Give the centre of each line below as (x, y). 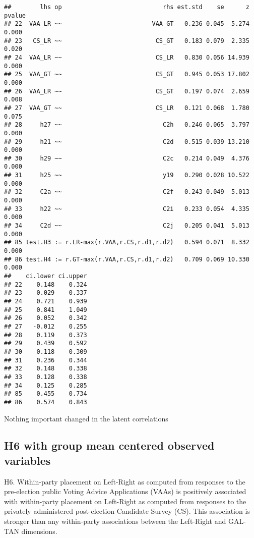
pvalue (15, 15)
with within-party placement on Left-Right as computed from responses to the (125, 501)
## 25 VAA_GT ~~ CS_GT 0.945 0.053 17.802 (127, 74)
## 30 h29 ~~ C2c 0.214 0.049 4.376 (127, 158)
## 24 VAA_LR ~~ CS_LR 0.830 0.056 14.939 (127, 57)
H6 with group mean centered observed (109, 445)
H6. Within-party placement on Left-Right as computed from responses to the (125, 481)
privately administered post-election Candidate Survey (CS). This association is (127, 511)
